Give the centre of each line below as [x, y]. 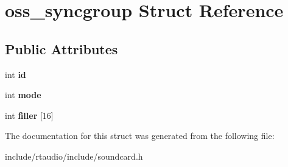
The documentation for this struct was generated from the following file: [140, 136]
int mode [23, 95]
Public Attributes [61, 48]
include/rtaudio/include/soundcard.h [74, 156]
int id [16, 74]
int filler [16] [29, 115]
